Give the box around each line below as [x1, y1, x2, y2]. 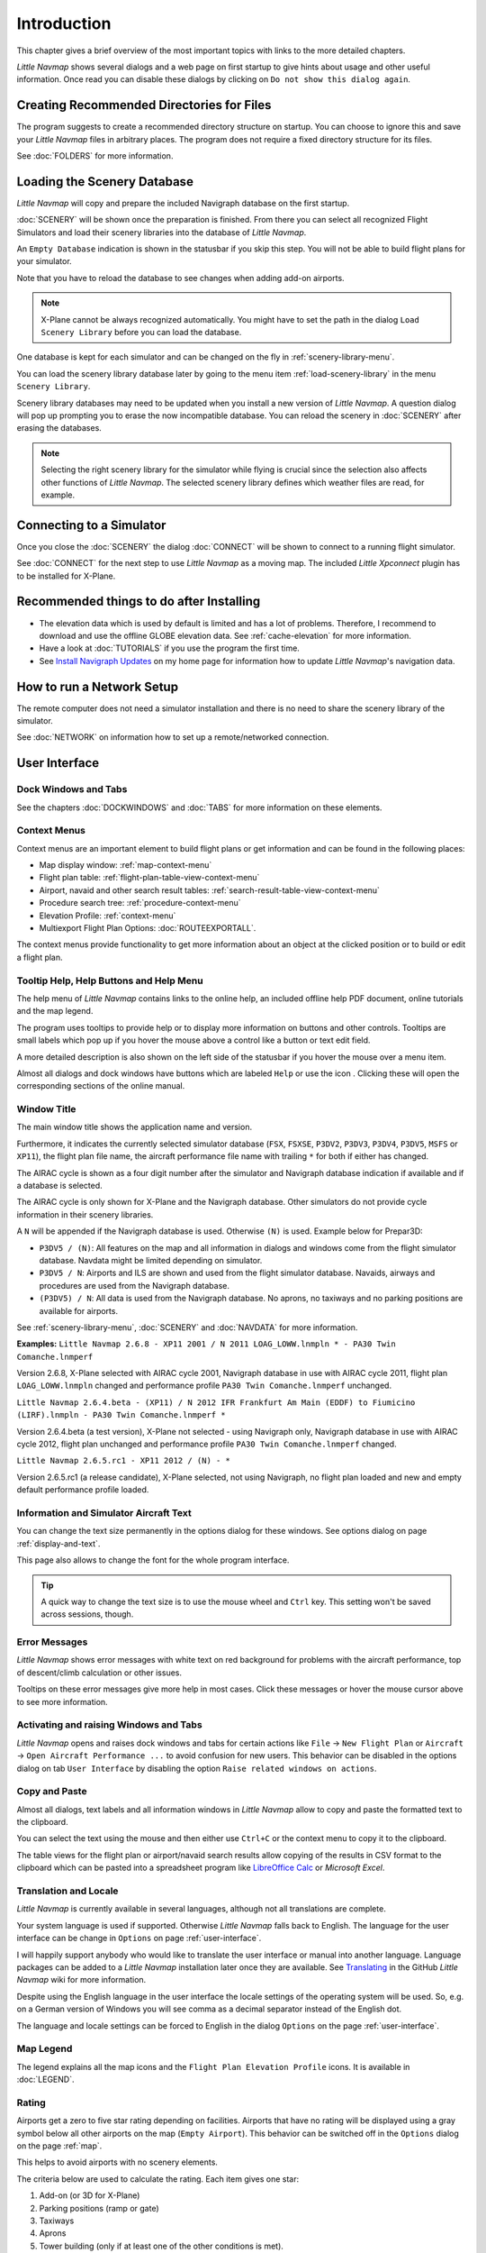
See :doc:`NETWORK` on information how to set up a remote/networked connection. [16, 732, 329, 743]
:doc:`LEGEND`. [16, 2074, 75, 2085]
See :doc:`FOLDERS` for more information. [16, 151, 174, 161]
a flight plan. [16, 952, 63, 962]
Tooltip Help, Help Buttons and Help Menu [16, 974, 203, 987]
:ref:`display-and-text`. [16, 1537, 101, 1549]
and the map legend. [16, 1006, 94, 1017]
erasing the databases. [16, 423, 103, 433]
